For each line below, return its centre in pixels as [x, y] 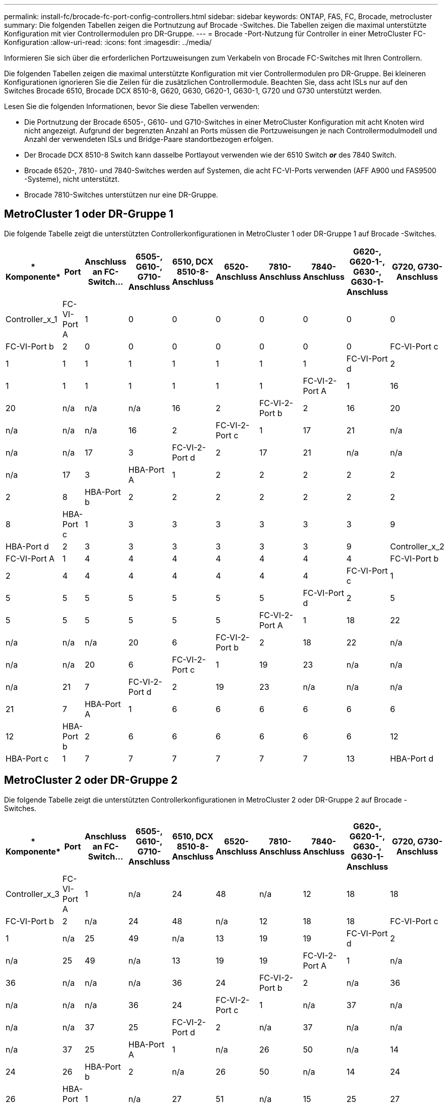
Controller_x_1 [32, 319]
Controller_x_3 [33, 894]
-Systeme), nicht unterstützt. [72, 179]
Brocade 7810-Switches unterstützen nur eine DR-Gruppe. [121, 195]
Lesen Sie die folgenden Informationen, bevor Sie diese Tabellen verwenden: [132, 106]
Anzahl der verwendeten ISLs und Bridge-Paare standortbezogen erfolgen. [149, 139]
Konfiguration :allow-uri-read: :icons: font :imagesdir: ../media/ [108, 42]
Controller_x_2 [417, 546]
